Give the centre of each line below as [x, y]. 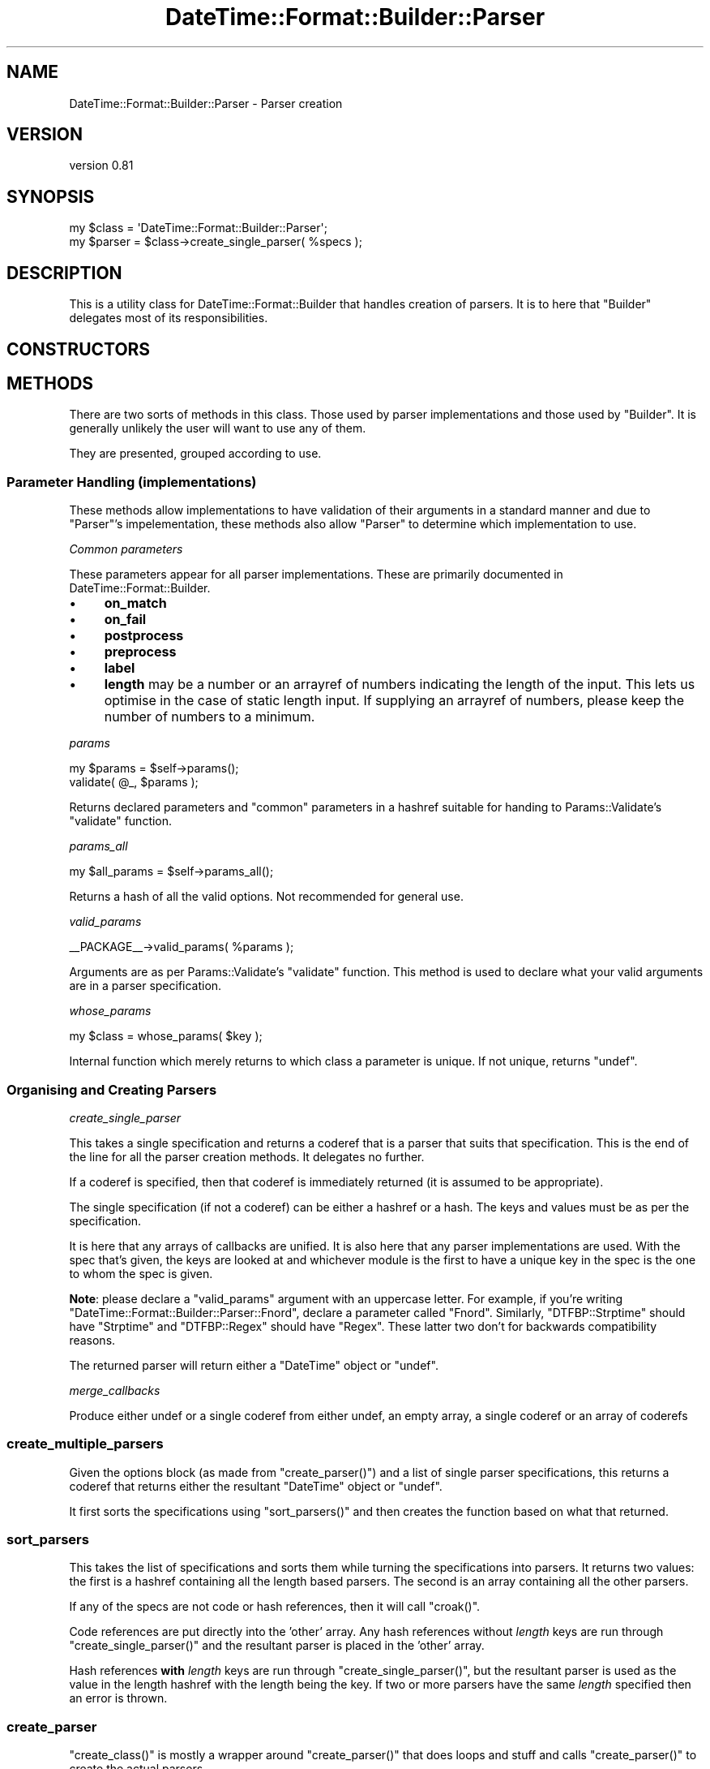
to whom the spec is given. [141, 1273]
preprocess [140, 652]
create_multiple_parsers [85, 1444]
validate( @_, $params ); [134, 782]
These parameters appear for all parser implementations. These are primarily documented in [316, 575]
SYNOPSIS [51, 196]
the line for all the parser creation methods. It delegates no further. [247, 1156]
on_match [135, 603]
